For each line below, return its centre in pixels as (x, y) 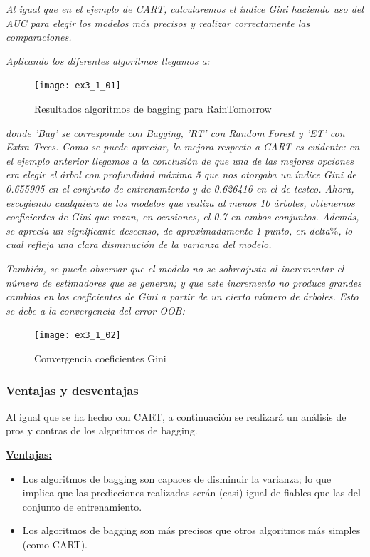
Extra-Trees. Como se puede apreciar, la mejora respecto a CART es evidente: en (183, 147)
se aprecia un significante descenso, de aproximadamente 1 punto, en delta (168, 230)
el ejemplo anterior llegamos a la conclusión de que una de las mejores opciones (180, 160)
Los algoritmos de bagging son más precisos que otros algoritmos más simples (191, 530)
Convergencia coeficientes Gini (100, 358)
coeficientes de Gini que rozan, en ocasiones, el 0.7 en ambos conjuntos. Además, (183, 216)
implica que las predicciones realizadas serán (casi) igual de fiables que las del (191, 492)
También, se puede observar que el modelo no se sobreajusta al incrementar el (175, 268)
